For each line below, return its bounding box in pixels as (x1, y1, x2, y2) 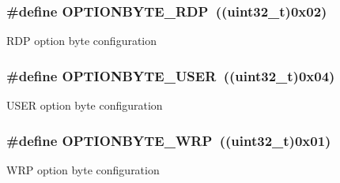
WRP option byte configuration (6, 161, 160, 177)
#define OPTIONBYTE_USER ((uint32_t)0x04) (6, 65, 335, 85)
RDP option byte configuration (6, 32, 157, 49)
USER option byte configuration (6, 97, 163, 114)
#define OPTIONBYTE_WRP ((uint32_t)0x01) (6, 130, 331, 150)
